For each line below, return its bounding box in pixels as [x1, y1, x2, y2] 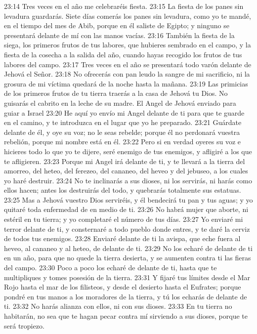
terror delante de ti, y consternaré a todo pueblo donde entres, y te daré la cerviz [4, 223, 250, 234]
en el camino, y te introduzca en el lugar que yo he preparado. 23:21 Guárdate [4, 117, 242, 127]
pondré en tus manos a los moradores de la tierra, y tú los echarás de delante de [4, 291, 247, 301]
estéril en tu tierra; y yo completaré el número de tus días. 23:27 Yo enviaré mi [4, 214, 243, 224]
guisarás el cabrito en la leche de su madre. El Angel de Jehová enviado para [4, 97, 236, 108]
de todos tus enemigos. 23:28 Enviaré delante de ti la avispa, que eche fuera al [4, 233, 241, 244]
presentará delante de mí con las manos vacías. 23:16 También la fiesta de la [4, 30, 235, 40]
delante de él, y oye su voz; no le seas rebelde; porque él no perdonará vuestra [4, 126, 240, 137]
